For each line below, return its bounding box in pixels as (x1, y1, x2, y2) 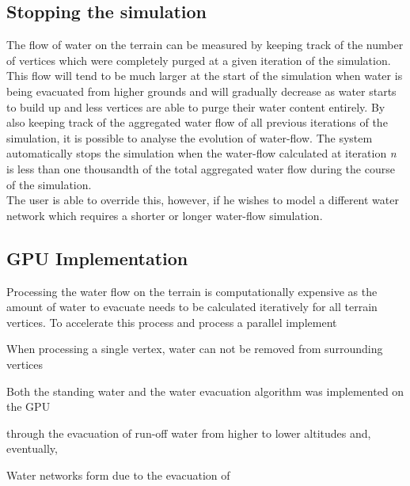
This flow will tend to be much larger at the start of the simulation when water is (6, 67, 403, 84)
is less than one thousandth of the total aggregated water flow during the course (6, 160, 395, 177)
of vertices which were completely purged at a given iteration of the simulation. (6, 51, 391, 68)
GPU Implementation (6, 245, 188, 270)
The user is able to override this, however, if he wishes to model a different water (6, 192, 399, 208)
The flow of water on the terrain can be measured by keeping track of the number (6, 36, 404, 53)
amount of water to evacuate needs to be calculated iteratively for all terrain (6, 298, 378, 315)
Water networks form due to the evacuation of (6, 466, 230, 483)
